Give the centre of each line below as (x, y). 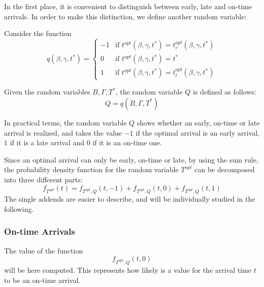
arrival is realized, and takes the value (63, 132)
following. (19, 209)
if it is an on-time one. (127, 142)
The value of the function (44, 250)
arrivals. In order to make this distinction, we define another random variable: (125, 16)
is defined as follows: (225, 92)
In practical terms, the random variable (65, 122)
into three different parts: (43, 179)
